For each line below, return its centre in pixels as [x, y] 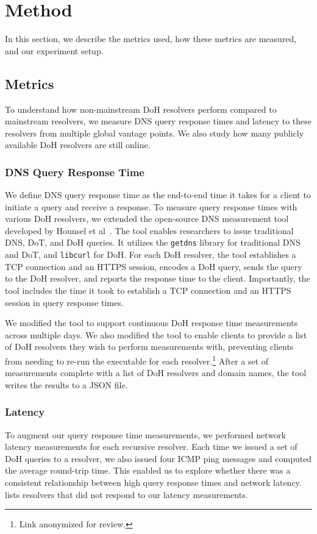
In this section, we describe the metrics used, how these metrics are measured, [151, 39]
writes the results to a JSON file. [66, 384]
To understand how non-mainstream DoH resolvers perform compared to [141, 109]
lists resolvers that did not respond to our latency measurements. [126, 494]
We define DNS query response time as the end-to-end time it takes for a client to [158, 195]
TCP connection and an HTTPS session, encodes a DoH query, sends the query [154, 266]
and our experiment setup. [54, 50]
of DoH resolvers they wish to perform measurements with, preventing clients [149, 347]
